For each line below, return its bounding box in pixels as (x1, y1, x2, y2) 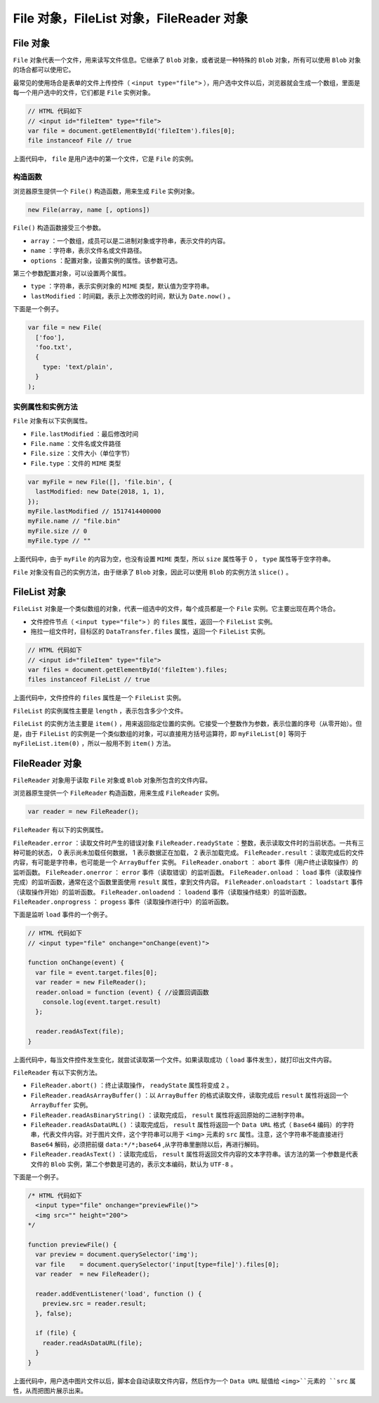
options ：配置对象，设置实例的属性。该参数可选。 (30, 256, 182, 265)
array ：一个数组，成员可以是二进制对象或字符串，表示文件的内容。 (30, 236, 230, 245)
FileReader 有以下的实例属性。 (13, 826, 108, 834)
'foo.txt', (35, 343, 73, 351)
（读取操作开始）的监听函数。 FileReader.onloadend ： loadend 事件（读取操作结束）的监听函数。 (13, 888, 311, 896)
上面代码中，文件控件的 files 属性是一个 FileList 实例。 (13, 694, 185, 702)
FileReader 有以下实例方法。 (13, 1068, 102, 1076)
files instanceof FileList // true (27, 676, 150, 684)
